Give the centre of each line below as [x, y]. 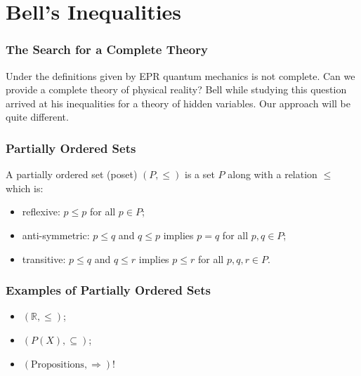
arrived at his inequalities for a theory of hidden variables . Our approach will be [178, 103]
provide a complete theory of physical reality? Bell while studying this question [176, 89]
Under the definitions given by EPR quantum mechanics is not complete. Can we [180, 75]
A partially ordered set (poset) [72, 174]
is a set [200, 174]
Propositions [58, 364]
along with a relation [273, 174]
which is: [25, 188]
